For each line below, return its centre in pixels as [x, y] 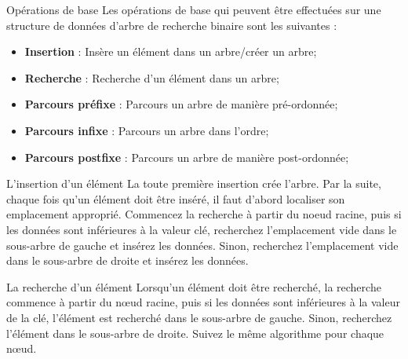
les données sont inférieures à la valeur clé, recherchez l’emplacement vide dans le [202, 229]
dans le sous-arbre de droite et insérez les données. [127, 260]
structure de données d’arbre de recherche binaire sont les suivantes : [172, 25]
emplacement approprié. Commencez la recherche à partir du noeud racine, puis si [204, 214]
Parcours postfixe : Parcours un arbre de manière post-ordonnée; [187, 157]
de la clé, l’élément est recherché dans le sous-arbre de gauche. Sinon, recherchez [199, 317]
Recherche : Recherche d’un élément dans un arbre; [152, 77]
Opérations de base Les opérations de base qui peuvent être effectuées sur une [194, 9]
